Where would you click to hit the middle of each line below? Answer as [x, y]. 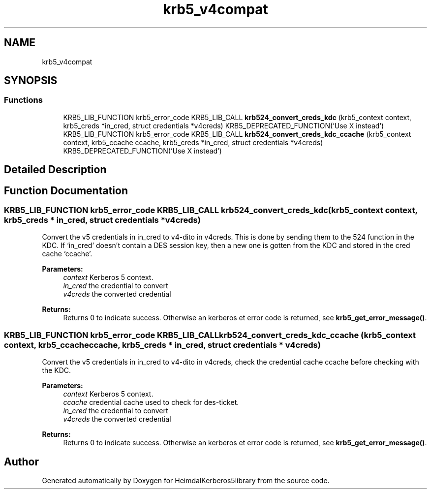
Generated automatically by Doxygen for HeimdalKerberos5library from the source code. [186, 481]
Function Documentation [66, 190]
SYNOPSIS [31, 81]
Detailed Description [55, 170]
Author [21, 462]
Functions [23, 100]
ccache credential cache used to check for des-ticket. [151, 402]
